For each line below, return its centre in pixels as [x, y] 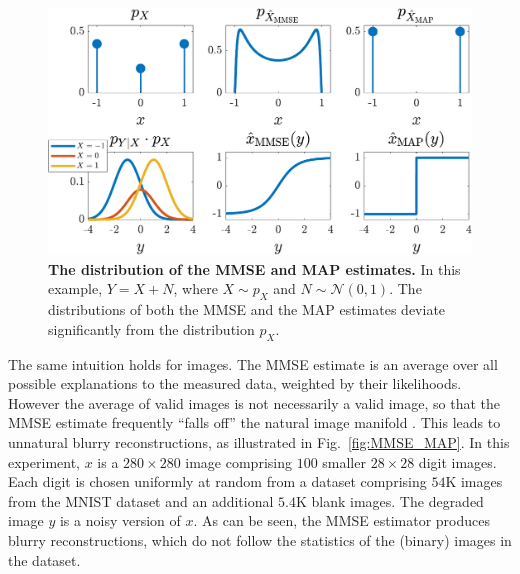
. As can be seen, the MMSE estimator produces [341, 520]
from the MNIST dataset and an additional [141, 500]
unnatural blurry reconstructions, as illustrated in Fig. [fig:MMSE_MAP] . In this [259, 441]
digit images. [457, 461]
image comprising [238, 461]
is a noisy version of [120, 520]
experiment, [44, 461]
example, [75, 288]
